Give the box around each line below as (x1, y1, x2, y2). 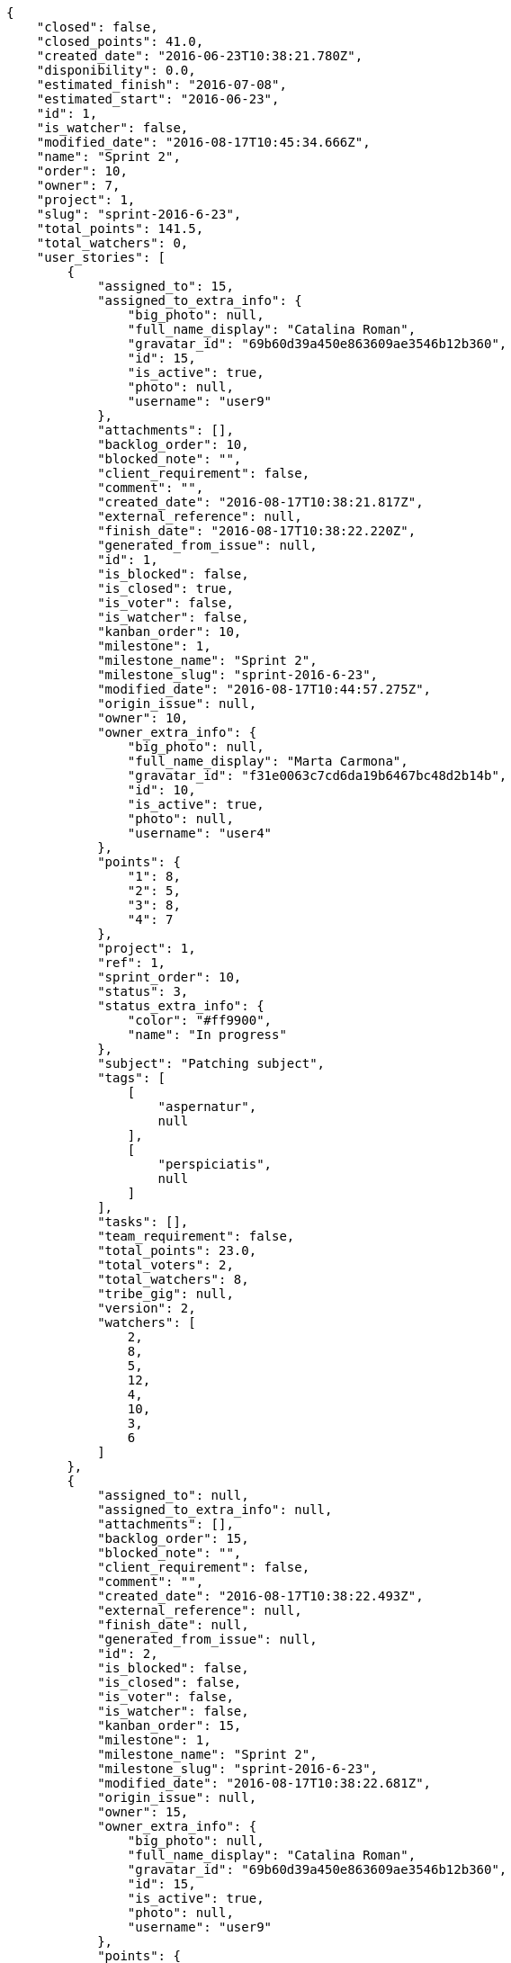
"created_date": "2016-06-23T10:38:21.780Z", (36, 49, 363, 63)
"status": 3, (97, 984, 189, 999)
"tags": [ (97, 1071, 166, 1085)
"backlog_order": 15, (97, 1531, 249, 1546)
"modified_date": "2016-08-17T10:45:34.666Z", (36, 135, 371, 149)
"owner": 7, (36, 178, 121, 193)
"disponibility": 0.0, (36, 63, 196, 77)
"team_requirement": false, (97, 1229, 295, 1243)
